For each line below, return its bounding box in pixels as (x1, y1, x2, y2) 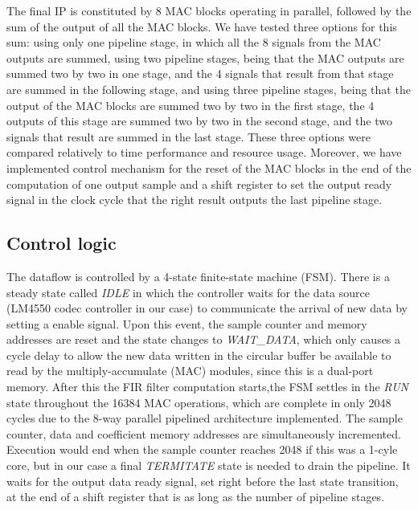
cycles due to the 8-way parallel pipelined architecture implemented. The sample (6, 410, 403, 426)
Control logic (6, 231, 117, 255)
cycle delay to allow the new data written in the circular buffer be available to (6, 346, 391, 363)
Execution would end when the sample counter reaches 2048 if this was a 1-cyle (6, 441, 398, 458)
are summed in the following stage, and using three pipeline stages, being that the (6, 80, 411, 97)
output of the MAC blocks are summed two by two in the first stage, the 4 (6, 96, 375, 113)
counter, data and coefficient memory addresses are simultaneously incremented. (6, 425, 401, 442)
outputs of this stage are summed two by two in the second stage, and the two (6, 112, 392, 129)
